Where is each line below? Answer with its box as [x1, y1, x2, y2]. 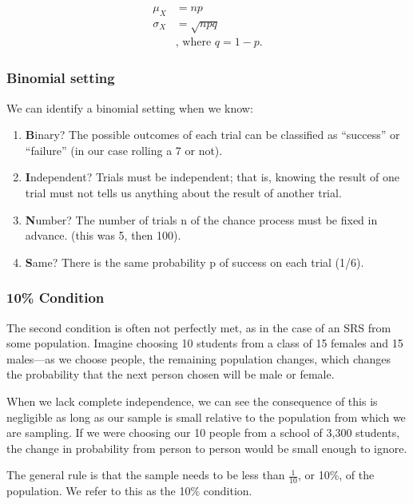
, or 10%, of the [297, 466, 375, 483]
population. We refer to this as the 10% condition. [6, 482, 252, 499]
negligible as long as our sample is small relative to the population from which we [6, 408, 406, 425]
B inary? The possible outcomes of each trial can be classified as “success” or [25, 126, 400, 143]
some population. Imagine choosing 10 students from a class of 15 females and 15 [6, 335, 403, 351]
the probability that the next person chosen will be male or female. [6, 366, 335, 383]
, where [175, 37, 212, 49]
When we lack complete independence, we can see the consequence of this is [6, 393, 378, 409]
